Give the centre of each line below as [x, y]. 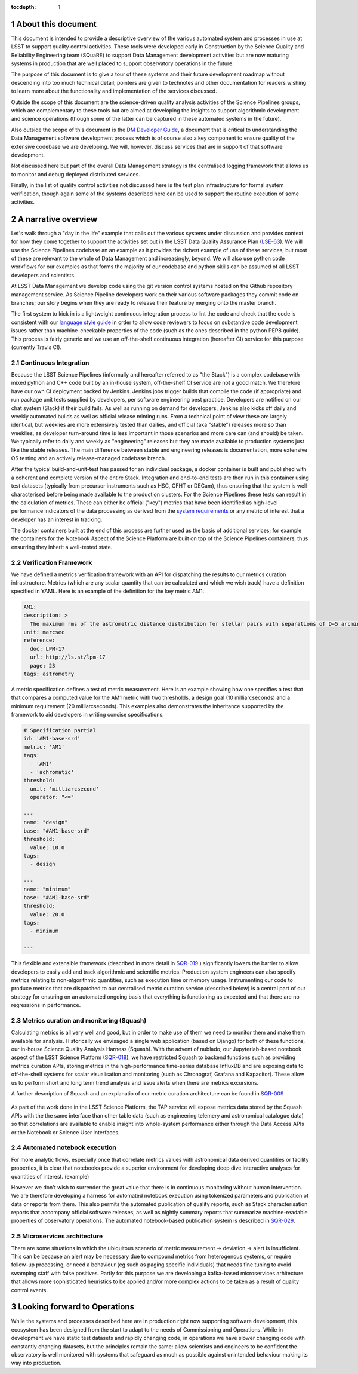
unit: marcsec [44, 632]
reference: [39, 640]
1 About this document [54, 24]
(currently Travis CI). [36, 347]
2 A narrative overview [54, 219]
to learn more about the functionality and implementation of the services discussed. [114, 91]
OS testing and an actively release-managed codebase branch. [89, 458]
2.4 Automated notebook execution [64, 1147]
